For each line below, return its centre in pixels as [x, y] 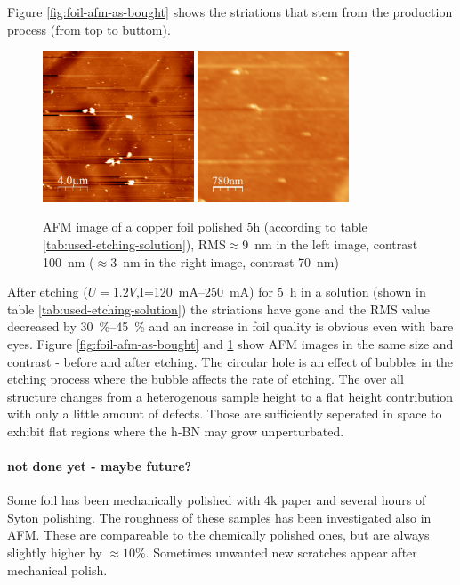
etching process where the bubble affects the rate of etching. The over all [206, 379]
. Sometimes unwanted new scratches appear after [281, 552]
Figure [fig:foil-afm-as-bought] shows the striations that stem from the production [230, 12]
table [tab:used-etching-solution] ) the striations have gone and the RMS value [219, 309]
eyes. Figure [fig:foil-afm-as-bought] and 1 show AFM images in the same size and [230, 343]
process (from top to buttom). [89, 29]
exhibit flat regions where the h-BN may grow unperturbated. [176, 431]
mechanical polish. [57, 569]
